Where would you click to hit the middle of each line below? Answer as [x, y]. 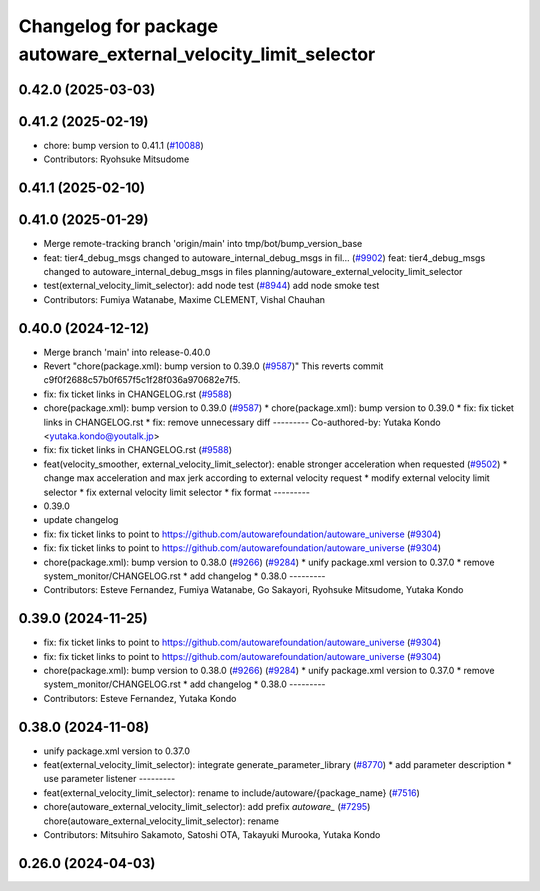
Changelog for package [118, 26]
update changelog [81, 520]
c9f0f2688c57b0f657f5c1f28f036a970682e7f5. [142, 380]
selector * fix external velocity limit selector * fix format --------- [176, 492]
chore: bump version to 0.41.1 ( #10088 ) [123, 145]
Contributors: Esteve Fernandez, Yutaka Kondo [140, 698]
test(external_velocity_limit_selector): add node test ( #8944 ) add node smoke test [211, 286]
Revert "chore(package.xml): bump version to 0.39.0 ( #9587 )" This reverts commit [213, 366]
